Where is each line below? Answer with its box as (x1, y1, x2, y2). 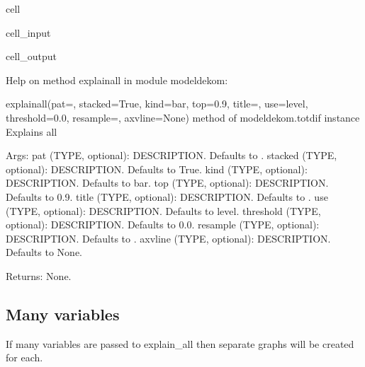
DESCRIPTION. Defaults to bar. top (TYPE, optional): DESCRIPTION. (6, 175, 329, 190)
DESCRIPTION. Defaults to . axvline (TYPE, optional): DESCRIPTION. (6, 231, 331, 245)
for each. (6, 350, 43, 365)
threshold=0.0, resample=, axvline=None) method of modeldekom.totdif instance (6, 110, 360, 124)
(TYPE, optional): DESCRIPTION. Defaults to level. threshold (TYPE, (6, 203, 321, 218)
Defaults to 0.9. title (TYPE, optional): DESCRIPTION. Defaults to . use (6, 189, 328, 204)
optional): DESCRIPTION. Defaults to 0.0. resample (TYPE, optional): (6, 217, 320, 232)
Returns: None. (6, 268, 72, 283)
